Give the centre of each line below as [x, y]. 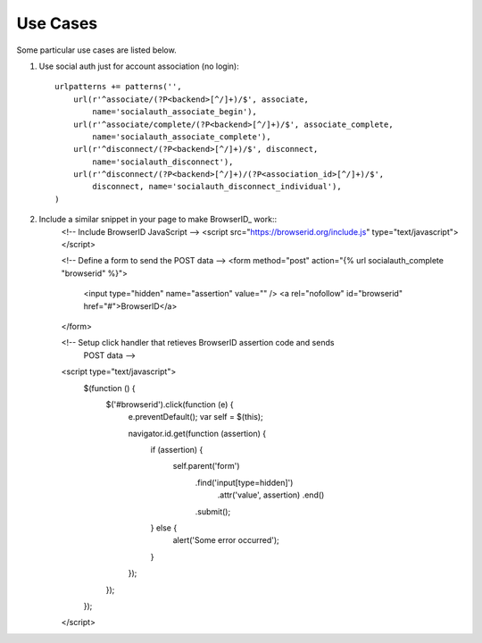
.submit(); [213, 511]
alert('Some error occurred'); [226, 540]
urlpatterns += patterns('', [118, 87]
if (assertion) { [177, 450]
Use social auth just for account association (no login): [139, 66]
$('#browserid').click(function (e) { [170, 404]
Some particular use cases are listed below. [97, 50]
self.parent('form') [206, 466]
